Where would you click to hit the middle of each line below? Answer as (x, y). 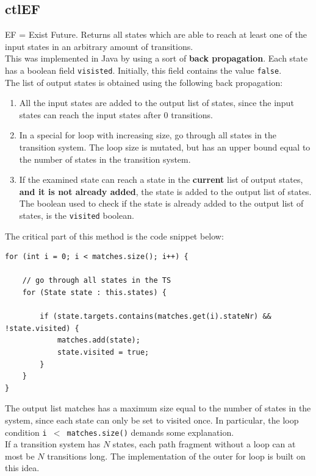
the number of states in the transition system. (105, 159)
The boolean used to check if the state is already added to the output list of (161, 203)
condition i (26, 432)
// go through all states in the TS (97, 281)
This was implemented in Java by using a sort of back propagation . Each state (156, 58)
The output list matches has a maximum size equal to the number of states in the (158, 408)
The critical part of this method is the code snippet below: (114, 236)
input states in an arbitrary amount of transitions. (99, 46)
